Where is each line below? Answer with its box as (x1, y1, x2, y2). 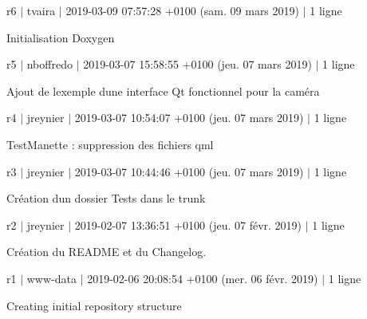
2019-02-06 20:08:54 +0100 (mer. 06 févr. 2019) (87, 270, 318, 286)
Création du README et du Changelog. (6, 243, 207, 260)
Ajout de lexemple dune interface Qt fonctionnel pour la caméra (6, 82, 320, 99)
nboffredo (26, 56, 73, 73)
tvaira (26, 2, 56, 18)
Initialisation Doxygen (6, 29, 115, 45)
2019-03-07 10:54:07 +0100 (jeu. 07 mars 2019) (74, 109, 304, 126)
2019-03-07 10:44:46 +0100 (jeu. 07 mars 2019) (74, 163, 304, 179)
